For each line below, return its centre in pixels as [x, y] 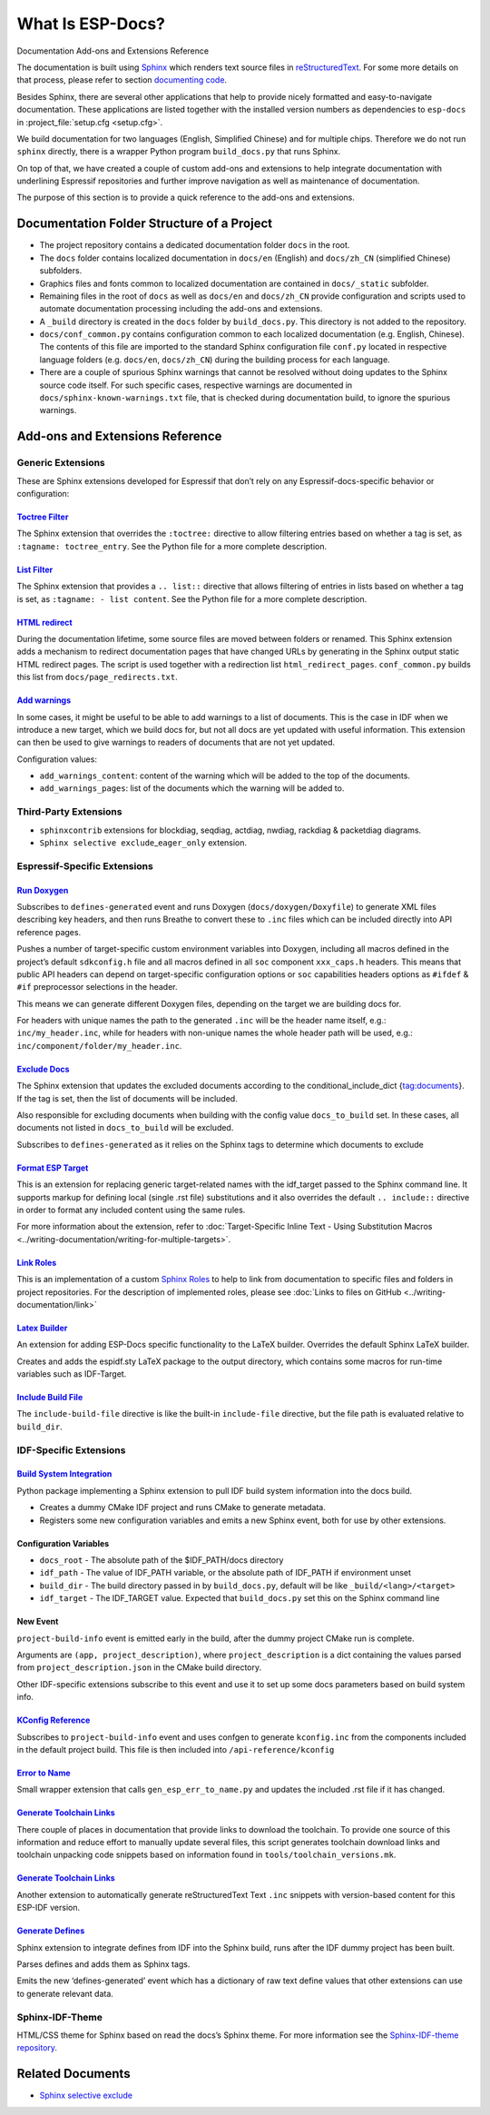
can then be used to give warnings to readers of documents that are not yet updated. [176, 742]
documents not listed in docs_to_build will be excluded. [125, 1128]
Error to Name [44, 1773]
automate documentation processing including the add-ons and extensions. [181, 309]
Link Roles [37, 1262]
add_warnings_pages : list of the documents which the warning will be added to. [192, 788]
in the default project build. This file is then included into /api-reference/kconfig [176, 1749]
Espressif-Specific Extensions [85, 865]
